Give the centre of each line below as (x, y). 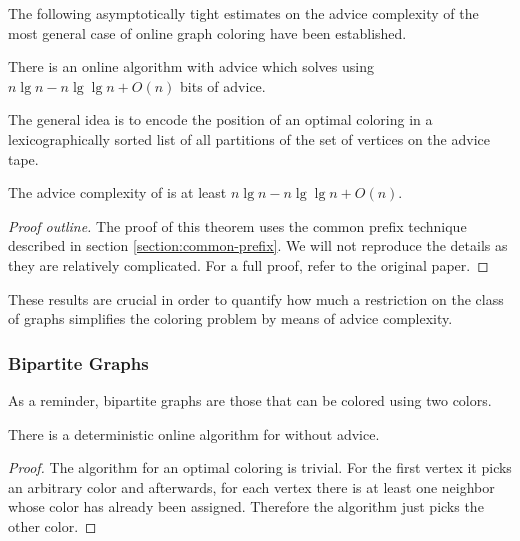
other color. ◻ (52, 525)
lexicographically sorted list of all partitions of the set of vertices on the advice (249, 138)
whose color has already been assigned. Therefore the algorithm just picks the (246, 506)
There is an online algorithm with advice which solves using (191, 66)
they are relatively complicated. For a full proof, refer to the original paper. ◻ (248, 264)
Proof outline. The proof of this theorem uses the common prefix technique (237, 225)
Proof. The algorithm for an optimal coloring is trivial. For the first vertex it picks (260, 467)
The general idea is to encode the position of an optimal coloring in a (220, 119)
